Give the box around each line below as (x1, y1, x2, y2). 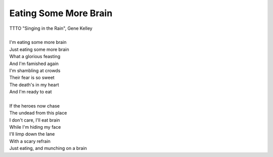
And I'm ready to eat (9, 89, 52, 95)
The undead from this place (9, 110, 67, 116)
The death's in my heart (9, 81, 59, 88)
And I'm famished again (9, 61, 59, 67)
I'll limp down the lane (9, 131, 55, 137)
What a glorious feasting (9, 54, 61, 60)
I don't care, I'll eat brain (9, 117, 60, 123)
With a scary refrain (9, 138, 51, 144)
